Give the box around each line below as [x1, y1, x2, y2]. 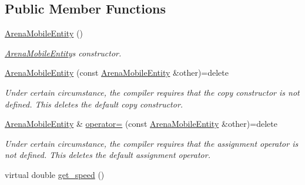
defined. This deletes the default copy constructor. [5, 97, 183, 110]
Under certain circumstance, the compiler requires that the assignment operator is [5, 137, 299, 149]
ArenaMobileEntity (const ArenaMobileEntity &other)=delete [5, 66, 229, 79]
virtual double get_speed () [5, 168, 105, 180]
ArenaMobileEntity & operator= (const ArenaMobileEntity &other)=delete [5, 117, 277, 130]
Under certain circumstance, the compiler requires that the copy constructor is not [5, 86, 300, 98]
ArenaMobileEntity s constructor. [5, 46, 122, 59]
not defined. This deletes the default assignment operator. [5, 149, 210, 161]
